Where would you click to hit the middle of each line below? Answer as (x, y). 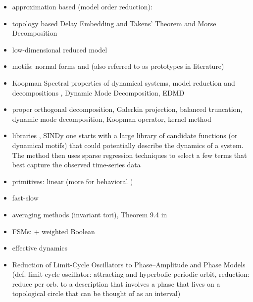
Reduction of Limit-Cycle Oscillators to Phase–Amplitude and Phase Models (129, 264)
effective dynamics (40, 248)
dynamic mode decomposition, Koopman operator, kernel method (112, 119)
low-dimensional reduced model (60, 49)
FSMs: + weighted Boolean (53, 231)
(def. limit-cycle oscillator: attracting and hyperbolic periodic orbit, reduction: (131, 274)
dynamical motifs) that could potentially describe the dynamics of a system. (128, 145)
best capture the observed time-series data (76, 165)
